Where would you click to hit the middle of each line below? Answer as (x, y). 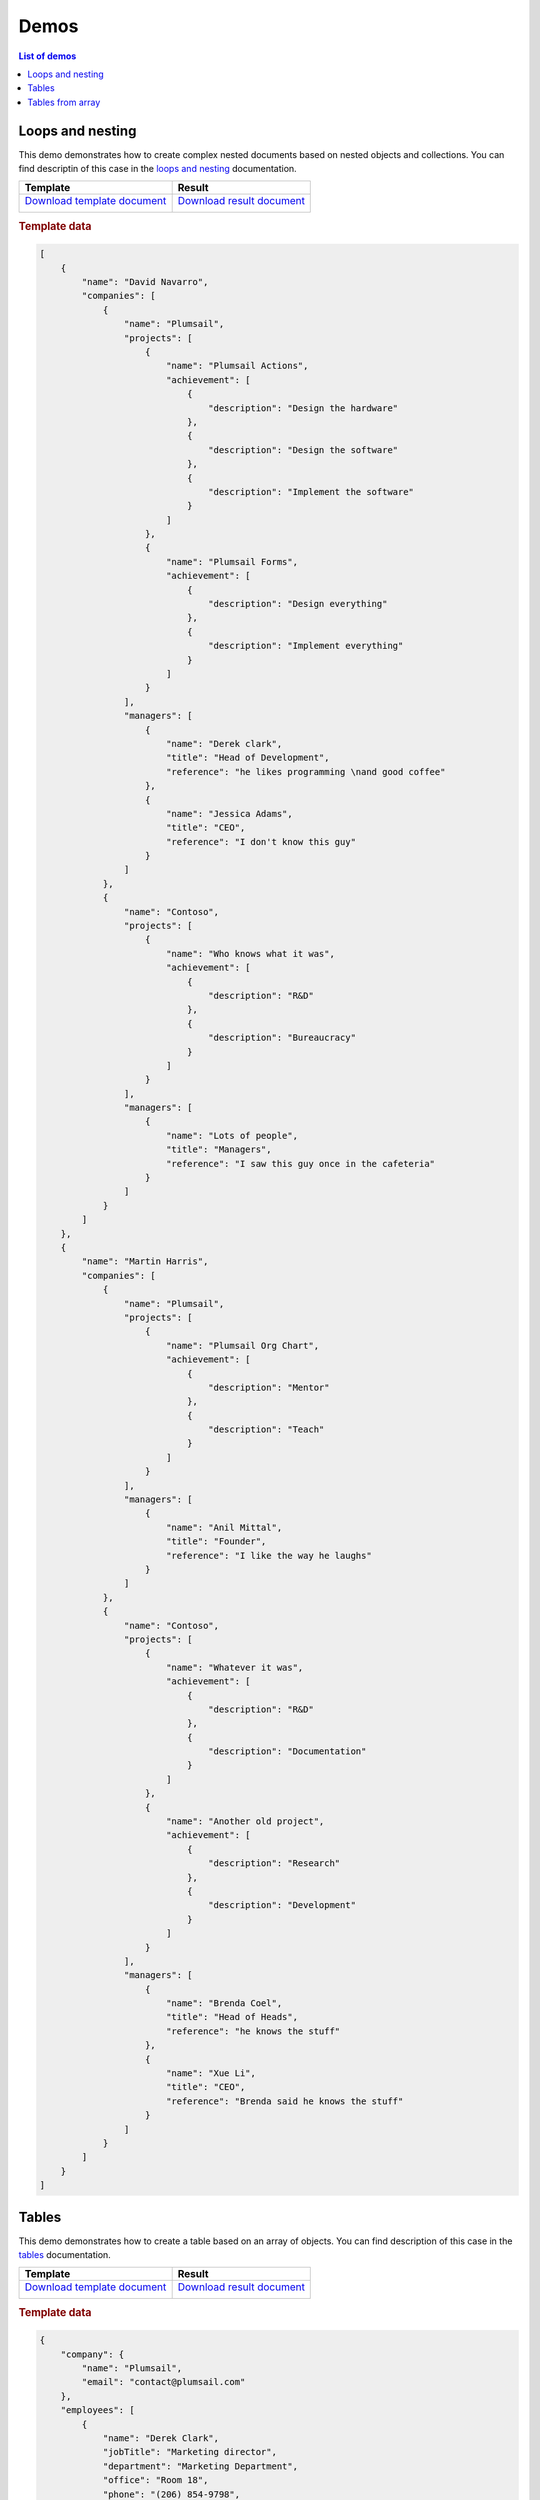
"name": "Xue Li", (211, 2073)
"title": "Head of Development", (247, 758)
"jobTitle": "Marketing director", (189, 2452)
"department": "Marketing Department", (200, 2466)
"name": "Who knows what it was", (250, 953)
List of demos (47, 56)
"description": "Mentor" (269, 1387)
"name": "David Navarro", (145, 282)
